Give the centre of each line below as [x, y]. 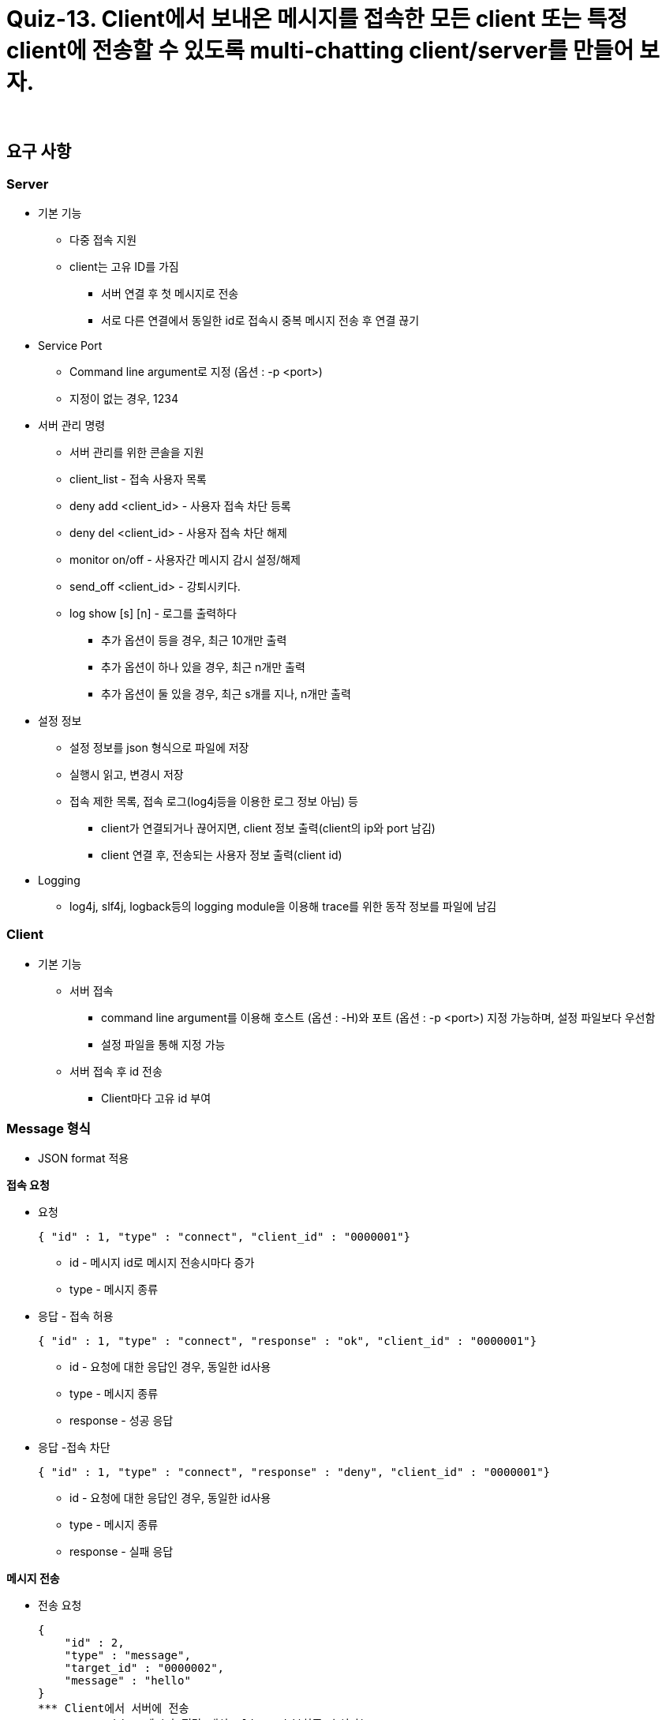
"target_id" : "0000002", [144, 1668]
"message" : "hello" [127, 1681]
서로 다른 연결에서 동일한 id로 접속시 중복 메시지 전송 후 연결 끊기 [260, 320]
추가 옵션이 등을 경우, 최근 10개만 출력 [194, 640]
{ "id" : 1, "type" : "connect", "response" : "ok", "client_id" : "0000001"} [288, 1341]
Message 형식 [49, 1129]
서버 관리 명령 [72, 425]
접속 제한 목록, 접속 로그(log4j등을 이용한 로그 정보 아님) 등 [214, 801]
